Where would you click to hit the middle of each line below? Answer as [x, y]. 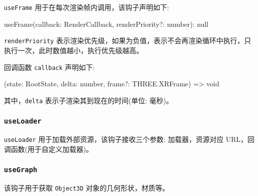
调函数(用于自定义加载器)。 [48, 149]
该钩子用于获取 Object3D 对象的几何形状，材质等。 [87, 188]
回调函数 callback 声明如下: [49, 67]
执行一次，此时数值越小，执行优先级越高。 [74, 50]
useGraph [21, 170]
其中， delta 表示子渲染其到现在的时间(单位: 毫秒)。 [88, 100]
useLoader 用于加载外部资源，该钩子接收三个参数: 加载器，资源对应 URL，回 [129, 139]
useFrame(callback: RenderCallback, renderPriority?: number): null [106, 24]
